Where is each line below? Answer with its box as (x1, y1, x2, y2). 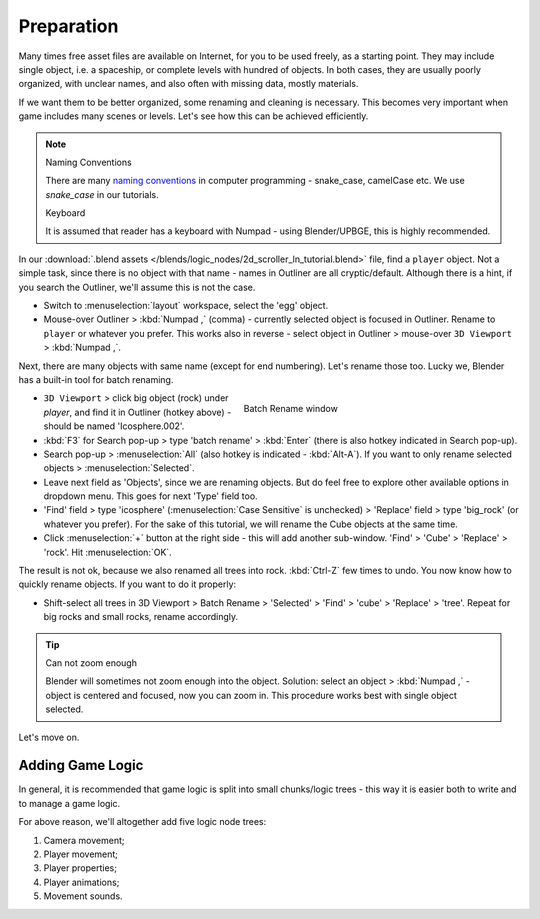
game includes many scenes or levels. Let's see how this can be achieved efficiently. (18, 110, 369, 122)
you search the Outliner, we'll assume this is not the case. (18, 281, 256, 293)
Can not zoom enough (45, 657, 137, 669)
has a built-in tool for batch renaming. (18, 373, 174, 385)
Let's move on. (18, 731, 80, 743)
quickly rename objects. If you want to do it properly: (18, 578, 237, 590)
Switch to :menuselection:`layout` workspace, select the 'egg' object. (43, 300, 329, 312)
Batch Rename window (243, 403, 339, 415)
